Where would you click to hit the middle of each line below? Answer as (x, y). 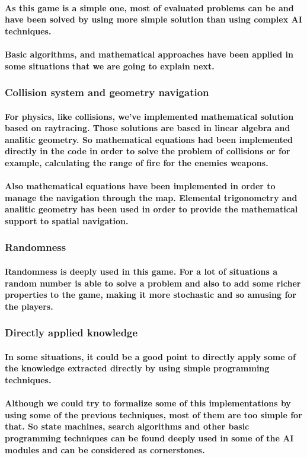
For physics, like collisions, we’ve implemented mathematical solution (149, 116)
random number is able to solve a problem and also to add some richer (153, 283)
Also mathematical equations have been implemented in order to (140, 186)
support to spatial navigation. (67, 220)
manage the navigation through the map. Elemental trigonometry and (151, 197)
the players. (29, 306)
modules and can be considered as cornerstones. (105, 449)
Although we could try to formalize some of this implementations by (148, 403)
